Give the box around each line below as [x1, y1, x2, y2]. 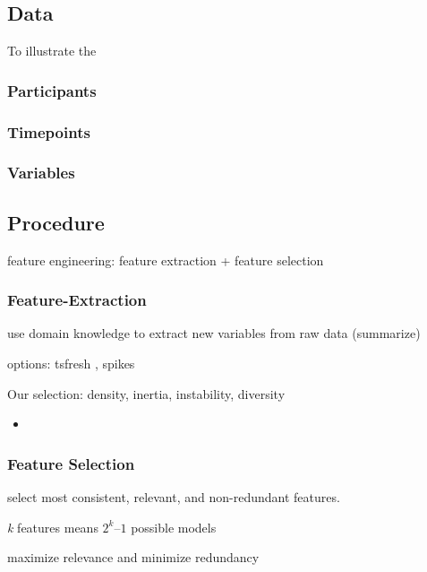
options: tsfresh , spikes [7, 353, 135, 372]
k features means [7, 517, 98, 536]
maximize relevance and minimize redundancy [7, 548, 260, 567]
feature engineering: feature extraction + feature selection [7, 250, 324, 269]
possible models [131, 517, 217, 536]
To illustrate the [7, 41, 97, 60]
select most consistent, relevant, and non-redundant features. [7, 487, 340, 506]
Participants [7, 79, 97, 101]
